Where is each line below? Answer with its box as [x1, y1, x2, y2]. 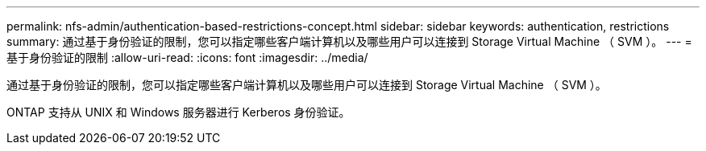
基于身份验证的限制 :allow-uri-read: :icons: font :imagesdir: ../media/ [6, 51, 368, 64]
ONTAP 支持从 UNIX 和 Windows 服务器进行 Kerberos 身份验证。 [6, 105, 351, 119]
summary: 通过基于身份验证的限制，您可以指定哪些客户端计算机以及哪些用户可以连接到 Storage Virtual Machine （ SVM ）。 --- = [6, 35, 692, 48]
